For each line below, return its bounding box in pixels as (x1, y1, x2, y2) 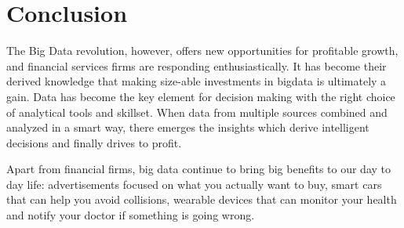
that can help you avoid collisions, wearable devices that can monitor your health (6, 191, 397, 208)
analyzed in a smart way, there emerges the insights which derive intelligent (6, 119, 369, 136)
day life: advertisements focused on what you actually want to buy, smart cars (6, 176, 382, 192)
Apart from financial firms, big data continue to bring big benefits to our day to (6, 161, 391, 177)
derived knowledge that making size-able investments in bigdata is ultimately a (6, 73, 387, 89)
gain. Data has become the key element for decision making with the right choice (6, 88, 395, 104)
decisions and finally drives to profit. (6, 134, 182, 150)
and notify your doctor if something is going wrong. (6, 207, 255, 223)
